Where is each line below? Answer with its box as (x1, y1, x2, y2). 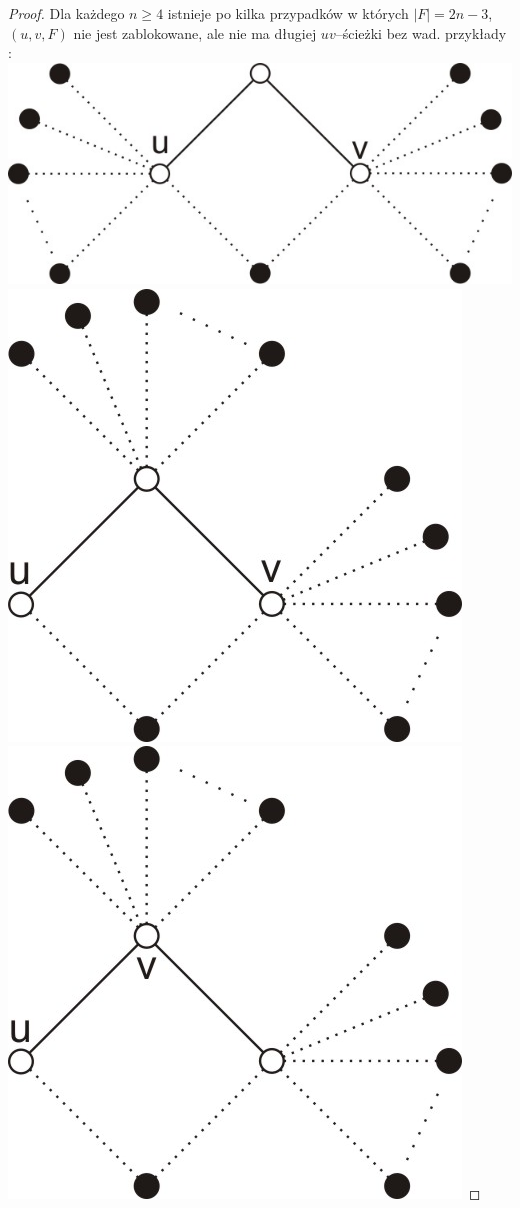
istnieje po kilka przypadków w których (167, 3, 409, 23)
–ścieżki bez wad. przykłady (335, 22, 507, 43)
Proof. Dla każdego (8, 3, 125, 23)
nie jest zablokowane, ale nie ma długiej (73, 22, 317, 43)
